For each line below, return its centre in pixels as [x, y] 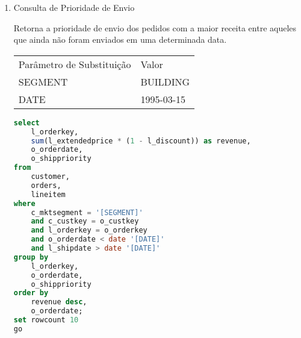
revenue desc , [59, 302]
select [26, 123]
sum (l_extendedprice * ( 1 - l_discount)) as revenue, [141, 141]
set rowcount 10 [46, 320]
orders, [46, 185]
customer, [50, 177]
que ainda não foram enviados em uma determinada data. [120, 39]
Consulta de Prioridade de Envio [74, 7]
